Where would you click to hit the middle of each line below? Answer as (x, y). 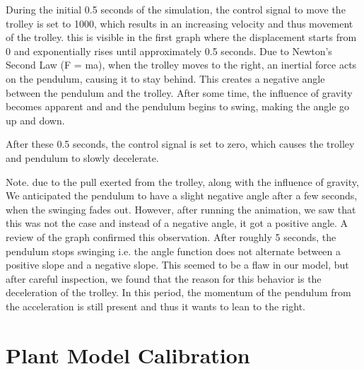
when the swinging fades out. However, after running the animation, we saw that (181, 209)
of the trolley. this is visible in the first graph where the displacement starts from (181, 37)
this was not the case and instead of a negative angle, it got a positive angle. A (177, 223)
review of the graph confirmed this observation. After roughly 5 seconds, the (171, 236)
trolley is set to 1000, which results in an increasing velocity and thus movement (180, 23)
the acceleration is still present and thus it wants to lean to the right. (155, 306)
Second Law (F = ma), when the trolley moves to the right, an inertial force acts (181, 65)
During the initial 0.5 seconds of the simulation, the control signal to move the (176, 9)
